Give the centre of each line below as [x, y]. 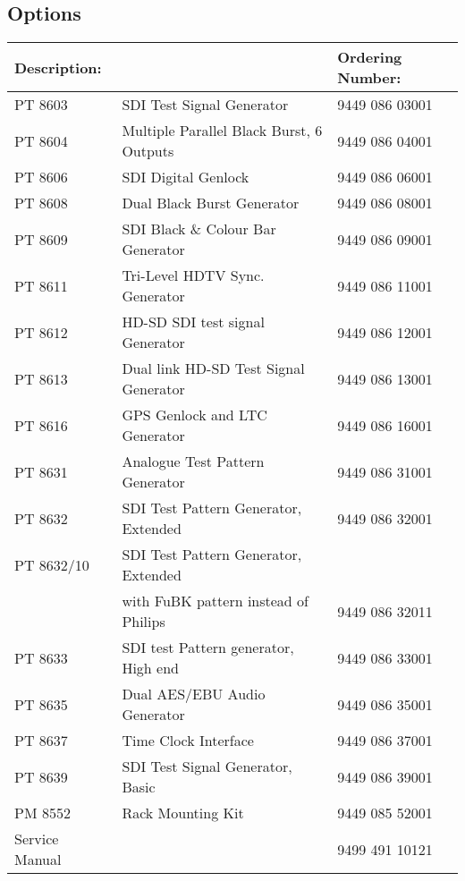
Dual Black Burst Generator [211, 203]
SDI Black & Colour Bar [199, 229]
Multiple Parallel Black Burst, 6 [222, 131]
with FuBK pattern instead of [215, 601]
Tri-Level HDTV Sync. [193, 275]
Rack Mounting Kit [183, 813]
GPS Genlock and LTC [194, 415]
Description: [58, 67]
